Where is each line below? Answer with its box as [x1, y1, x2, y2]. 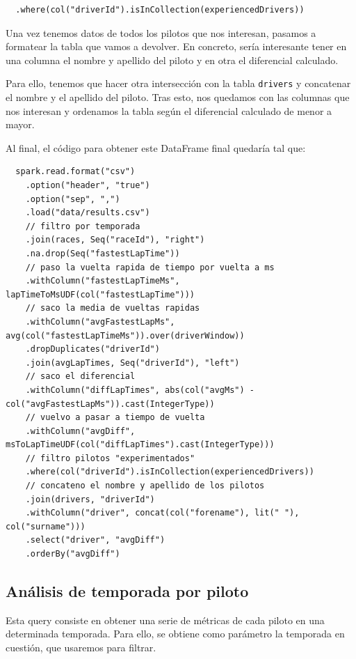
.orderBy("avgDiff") [25, 549, 120, 559]
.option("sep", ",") [25, 194, 120, 204]
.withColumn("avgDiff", [25, 426, 136, 436]
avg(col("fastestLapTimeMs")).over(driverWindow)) [6, 330, 245, 341]
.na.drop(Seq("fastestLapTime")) [25, 248, 180, 258]
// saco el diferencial [25, 371, 136, 382]
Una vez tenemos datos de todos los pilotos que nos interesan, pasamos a [6, 25, 316, 40]
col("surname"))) [6, 521, 86, 532]
